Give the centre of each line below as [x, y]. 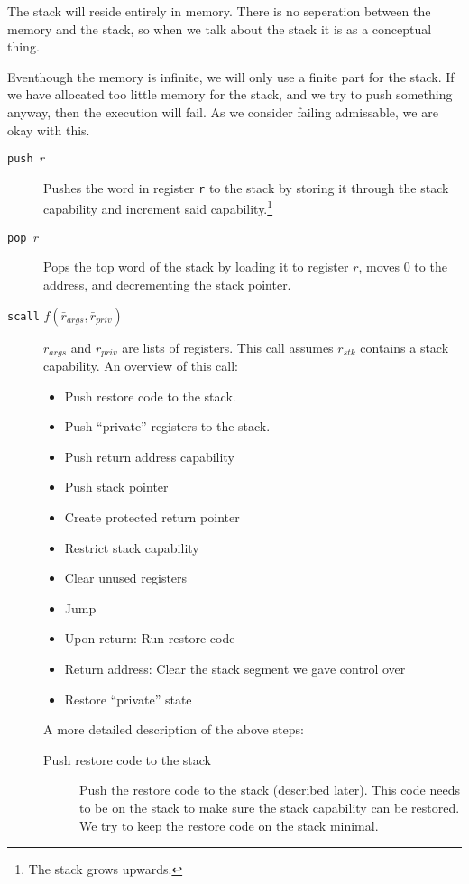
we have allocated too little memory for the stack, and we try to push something [230, 94]
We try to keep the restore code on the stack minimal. [229, 825]
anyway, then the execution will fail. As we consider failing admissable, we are [223, 111]
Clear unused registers [126, 578]
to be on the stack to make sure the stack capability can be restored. [270, 807]
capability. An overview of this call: [141, 366]
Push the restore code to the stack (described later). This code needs [270, 790]
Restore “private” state [128, 699]
